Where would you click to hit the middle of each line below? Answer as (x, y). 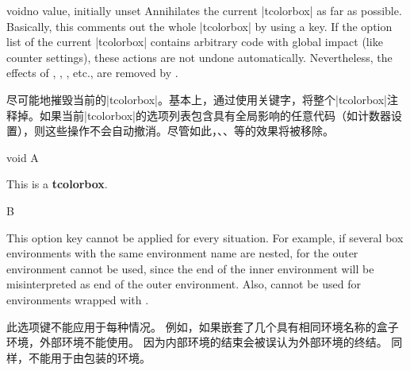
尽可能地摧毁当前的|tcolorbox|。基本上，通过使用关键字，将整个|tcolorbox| (197, 99)
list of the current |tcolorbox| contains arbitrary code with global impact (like (195, 42)
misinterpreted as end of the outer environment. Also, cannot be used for (184, 284)
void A (23, 157)
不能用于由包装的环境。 (89, 357)
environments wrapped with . (78, 299)
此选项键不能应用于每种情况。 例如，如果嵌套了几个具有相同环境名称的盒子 (203, 326)
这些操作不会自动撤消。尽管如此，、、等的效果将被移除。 (189, 131)
